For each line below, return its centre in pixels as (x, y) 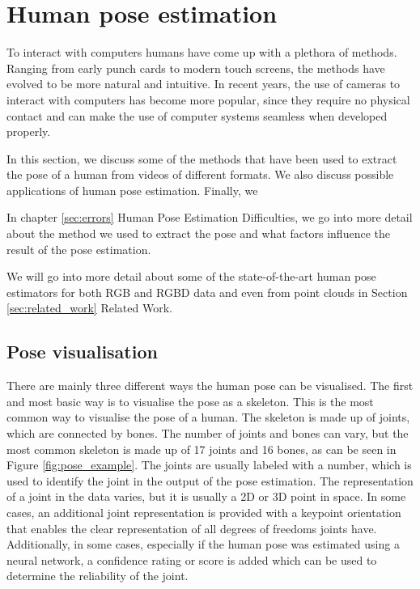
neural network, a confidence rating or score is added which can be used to (192, 559)
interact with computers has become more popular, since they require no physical (208, 99)
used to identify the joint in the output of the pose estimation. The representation (210, 480)
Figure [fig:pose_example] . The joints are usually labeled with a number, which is (209, 465)
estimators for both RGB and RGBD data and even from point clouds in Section (207, 292)
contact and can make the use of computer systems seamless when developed (197, 115)
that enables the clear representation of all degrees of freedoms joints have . (192, 528)
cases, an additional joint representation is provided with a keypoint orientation (204, 512)
